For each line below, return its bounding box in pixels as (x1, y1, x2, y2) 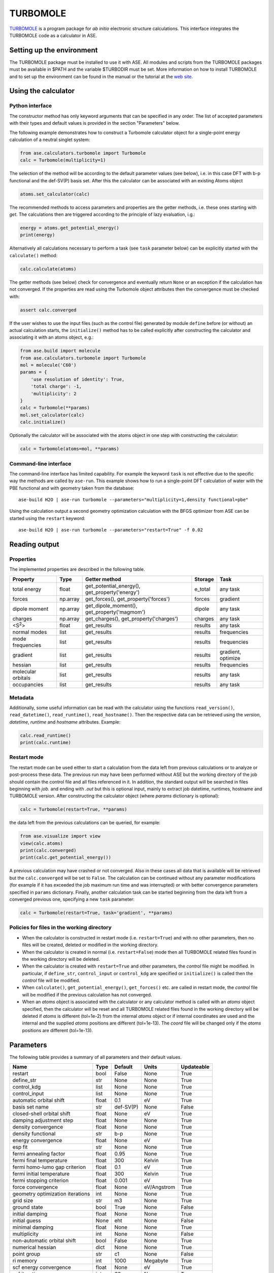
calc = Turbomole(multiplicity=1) (20, 157, 106, 163)
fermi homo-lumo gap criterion (12, 1164, 86, 1171)
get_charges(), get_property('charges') (85, 615, 179, 622)
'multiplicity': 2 (30, 391, 77, 397)
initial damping (12, 1210, 48, 1217)
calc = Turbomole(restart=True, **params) (20, 807, 127, 812)
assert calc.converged (20, 307, 77, 313)
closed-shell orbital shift (12, 1110, 71, 1117)
